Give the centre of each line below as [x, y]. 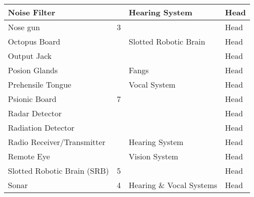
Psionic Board [32, 99]
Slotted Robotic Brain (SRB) [59, 171]
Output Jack [30, 56]
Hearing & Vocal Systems [173, 185]
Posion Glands [33, 70]
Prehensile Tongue [40, 84]
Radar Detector [35, 113]
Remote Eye [29, 156]
